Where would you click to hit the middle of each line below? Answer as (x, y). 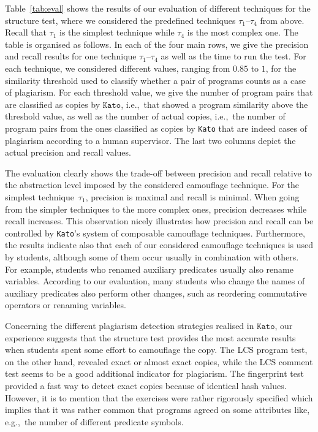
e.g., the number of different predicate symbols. (94, 421)
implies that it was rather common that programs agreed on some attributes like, (157, 410)
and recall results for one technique (71, 56)
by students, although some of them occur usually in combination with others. (152, 257)
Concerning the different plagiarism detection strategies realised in (130, 325)
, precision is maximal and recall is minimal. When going (192, 196)
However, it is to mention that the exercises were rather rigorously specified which (159, 397)
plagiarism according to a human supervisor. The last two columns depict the (150, 140)
